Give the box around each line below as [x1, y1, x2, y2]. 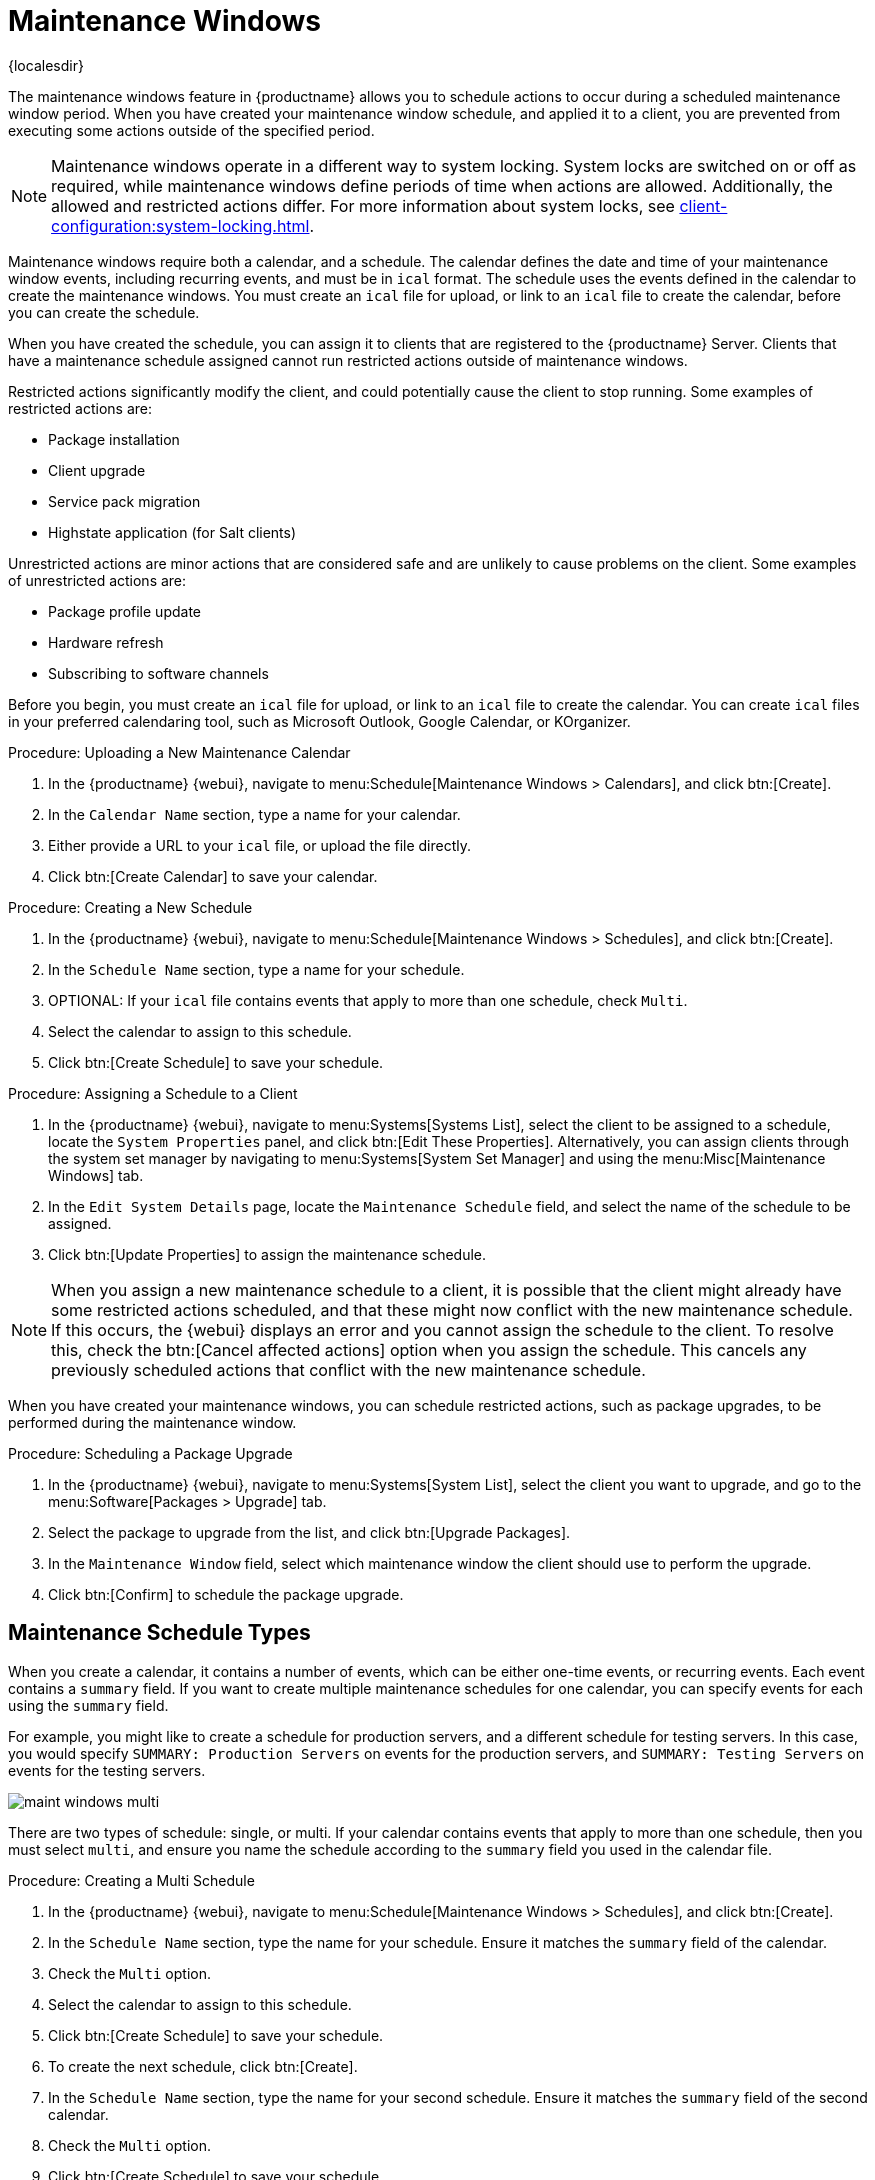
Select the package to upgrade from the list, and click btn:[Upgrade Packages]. [48, 1523, 571, 1541]
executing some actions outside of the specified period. [8, 121, 375, 139]
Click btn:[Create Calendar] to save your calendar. [48, 867, 378, 885]
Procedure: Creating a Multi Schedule [8, 1871, 255, 1889]
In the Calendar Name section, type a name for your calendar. [48, 805, 461, 823]
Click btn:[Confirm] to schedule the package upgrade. [48, 1585, 404, 1603]
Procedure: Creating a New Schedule [8, 898, 253, 916]
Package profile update [48, 602, 201, 620]
